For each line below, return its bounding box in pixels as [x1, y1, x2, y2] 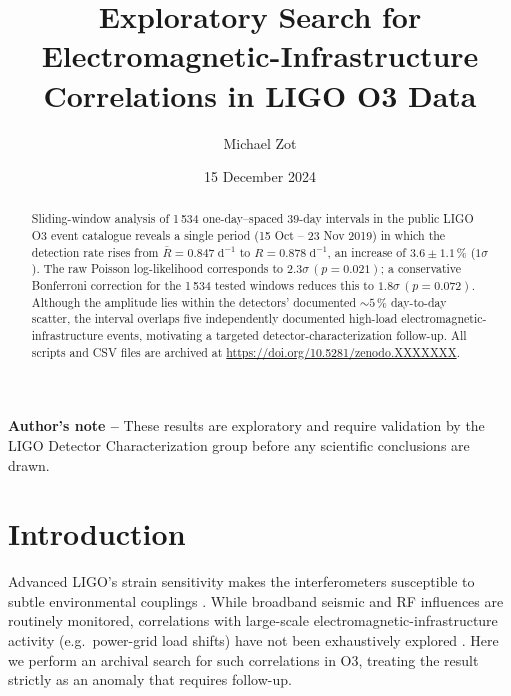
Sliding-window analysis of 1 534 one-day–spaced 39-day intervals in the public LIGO [31, 210, 474, 227]
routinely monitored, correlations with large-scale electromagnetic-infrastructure [8, 610, 498, 631]
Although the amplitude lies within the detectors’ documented [31, 293, 356, 310]
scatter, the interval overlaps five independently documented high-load [31, 310, 398, 327]
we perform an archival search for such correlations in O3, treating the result [8, 649, 479, 670]
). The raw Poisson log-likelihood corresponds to [31, 260, 284, 277]
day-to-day [390, 293, 447, 310]
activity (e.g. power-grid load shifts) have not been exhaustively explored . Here [8, 630, 499, 651]
